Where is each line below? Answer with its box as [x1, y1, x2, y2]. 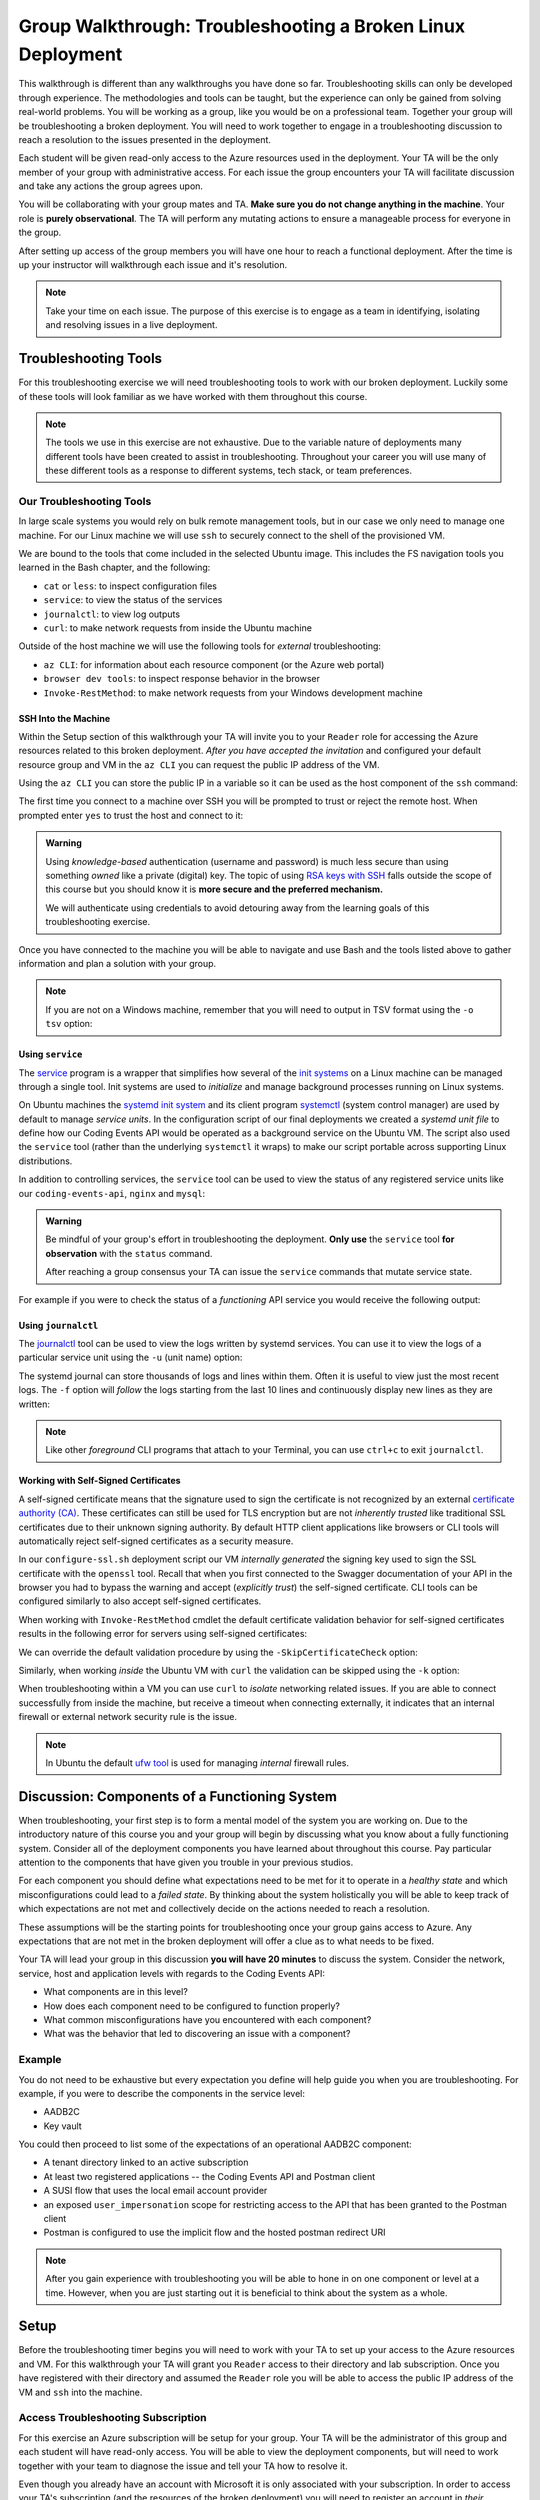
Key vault [43, 2120, 82, 2132]
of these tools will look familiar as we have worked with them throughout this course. [18, 390, 368, 402]
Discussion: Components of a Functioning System [18, 1788, 337, 1805]
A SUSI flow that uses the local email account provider [43, 2185, 268, 2197]
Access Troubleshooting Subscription [18, 2411, 207, 2425]
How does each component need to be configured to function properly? [43, 2000, 340, 2012]
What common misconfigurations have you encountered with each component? [43, 2013, 372, 2025]
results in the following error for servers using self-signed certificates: [18, 1628, 308, 1640]
